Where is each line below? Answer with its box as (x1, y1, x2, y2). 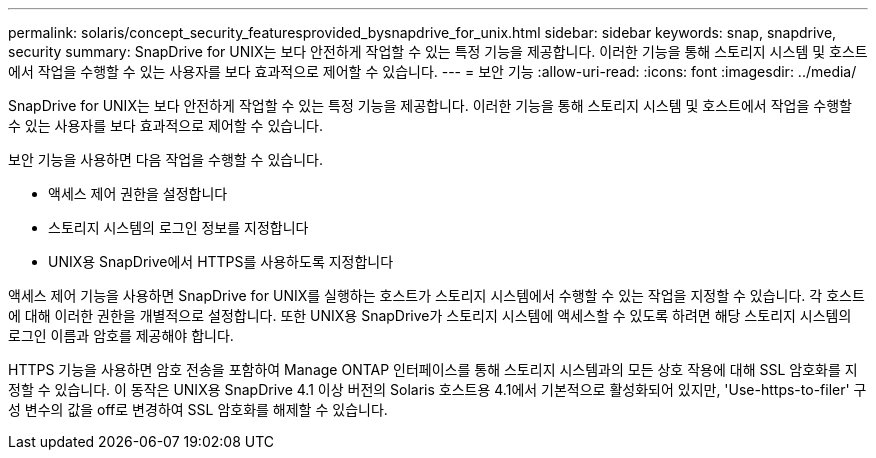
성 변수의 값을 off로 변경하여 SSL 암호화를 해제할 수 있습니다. (8, 401, 388, 418)
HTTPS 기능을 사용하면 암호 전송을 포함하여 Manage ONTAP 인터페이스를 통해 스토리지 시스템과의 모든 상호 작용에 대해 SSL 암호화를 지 (8, 361, 858, 378)
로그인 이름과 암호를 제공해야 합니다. (8, 327, 234, 344)
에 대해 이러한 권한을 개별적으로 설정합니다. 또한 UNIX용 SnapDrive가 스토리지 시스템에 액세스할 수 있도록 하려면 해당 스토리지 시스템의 (8, 307, 852, 324)
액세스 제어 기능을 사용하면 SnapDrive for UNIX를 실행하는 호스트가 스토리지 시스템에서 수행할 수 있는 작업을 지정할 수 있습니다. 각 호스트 (8, 287, 865, 304)
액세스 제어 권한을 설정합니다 (48, 185, 228, 202)
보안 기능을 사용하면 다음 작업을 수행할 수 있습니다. (8, 151, 323, 168)
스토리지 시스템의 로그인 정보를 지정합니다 (48, 219, 309, 236)
